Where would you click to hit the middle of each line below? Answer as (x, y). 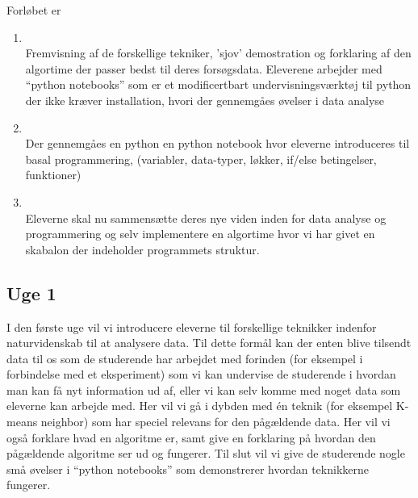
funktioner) (53, 175)
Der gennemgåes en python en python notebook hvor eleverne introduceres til (217, 143)
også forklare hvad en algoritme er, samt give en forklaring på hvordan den (191, 437)
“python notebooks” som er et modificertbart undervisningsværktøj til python (218, 84)
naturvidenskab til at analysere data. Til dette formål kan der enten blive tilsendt (209, 343)
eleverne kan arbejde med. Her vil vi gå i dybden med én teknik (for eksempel (200, 406)
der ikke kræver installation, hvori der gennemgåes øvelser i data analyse (205, 100)
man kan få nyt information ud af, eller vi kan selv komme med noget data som (204, 389)
